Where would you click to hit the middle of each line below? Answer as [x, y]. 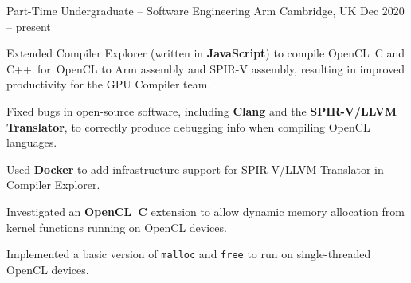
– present [29, 26]
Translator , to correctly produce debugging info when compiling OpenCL [188, 126]
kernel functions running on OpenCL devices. [117, 227]
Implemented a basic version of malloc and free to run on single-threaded [189, 254]
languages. [32, 142]
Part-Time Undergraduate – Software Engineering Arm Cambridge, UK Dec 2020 [205, 10]
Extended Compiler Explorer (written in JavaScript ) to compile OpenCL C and [206, 53]
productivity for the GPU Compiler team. [109, 84]
